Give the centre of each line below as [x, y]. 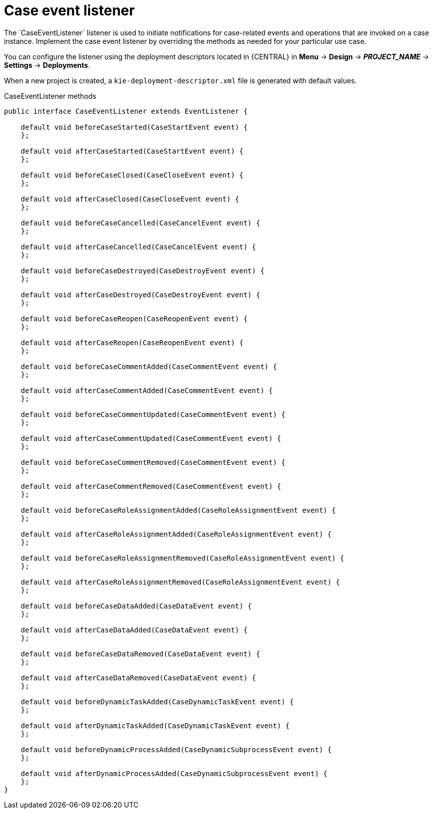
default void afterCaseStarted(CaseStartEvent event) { [132, 151]
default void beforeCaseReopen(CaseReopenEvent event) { [134, 318]
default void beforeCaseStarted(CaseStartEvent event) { [134, 127]
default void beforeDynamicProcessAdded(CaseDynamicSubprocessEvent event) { [176, 749]
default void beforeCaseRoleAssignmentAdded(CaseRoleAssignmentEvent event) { [178, 510]
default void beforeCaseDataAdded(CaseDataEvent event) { [136, 606]
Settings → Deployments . [47, 65]
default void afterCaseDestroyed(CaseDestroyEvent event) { [141, 295]
